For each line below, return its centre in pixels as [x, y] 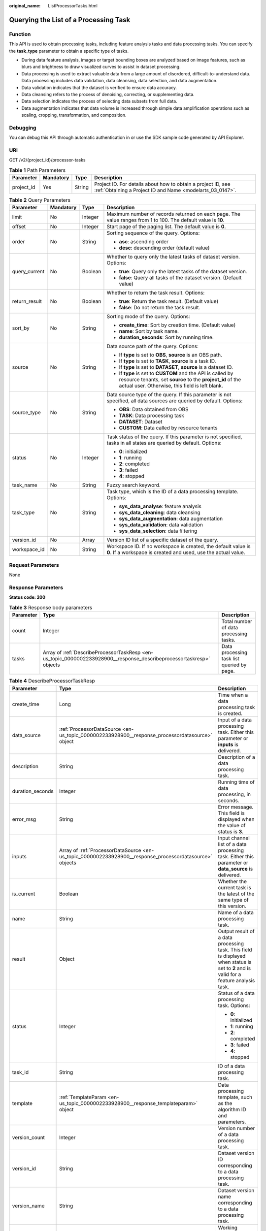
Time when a [233, 695]
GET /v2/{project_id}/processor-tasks [47, 160]
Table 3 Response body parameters [51, 607]
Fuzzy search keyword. [134, 485]
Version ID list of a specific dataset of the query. [163, 540]
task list [231, 659]
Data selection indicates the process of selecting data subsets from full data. [99, 101]
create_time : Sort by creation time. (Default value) [177, 325]
